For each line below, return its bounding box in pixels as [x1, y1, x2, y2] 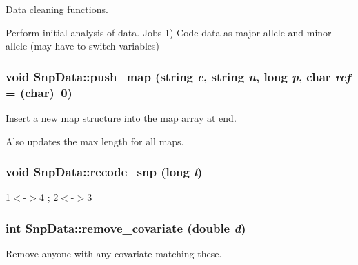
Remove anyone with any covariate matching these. [6, 246, 222, 261]
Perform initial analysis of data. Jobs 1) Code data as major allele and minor [6, 25, 332, 39]
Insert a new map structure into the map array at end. [6, 110, 237, 125]
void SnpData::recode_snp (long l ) [6, 163, 203, 180]
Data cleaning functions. [6, 2, 108, 16]
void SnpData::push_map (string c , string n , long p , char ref [6, 67, 351, 85]
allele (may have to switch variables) [6, 39, 159, 53]
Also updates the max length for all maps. [6, 134, 184, 148]
